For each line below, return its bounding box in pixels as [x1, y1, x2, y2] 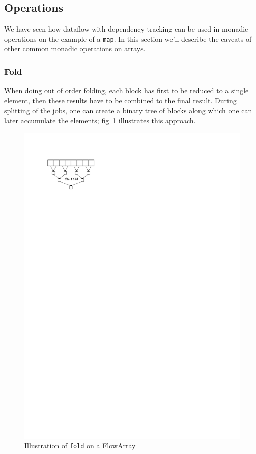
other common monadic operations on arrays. [4, 43, 146, 54]
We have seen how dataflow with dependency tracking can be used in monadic [4, 23, 248, 34]
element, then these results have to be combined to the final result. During [4, 95, 237, 105]
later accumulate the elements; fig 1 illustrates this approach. [4, 115, 196, 126]
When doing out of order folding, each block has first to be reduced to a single [4, 85, 249, 96]
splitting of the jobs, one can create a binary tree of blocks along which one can [4, 105, 252, 116]
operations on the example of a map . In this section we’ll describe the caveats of [4, 33, 252, 44]
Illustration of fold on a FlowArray [24, 440, 136, 451]
